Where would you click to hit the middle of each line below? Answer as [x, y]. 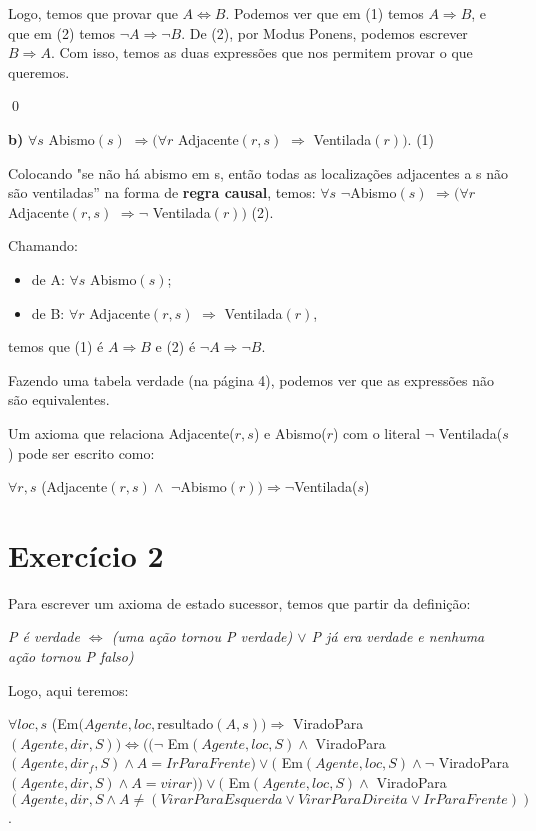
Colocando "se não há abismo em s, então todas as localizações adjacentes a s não [258, 172]
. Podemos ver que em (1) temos [324, 13]
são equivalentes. [59, 399]
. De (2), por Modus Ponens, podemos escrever [324, 32]
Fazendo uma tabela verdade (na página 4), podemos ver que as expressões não [251, 379]
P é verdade [44, 636]
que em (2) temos [61, 32]
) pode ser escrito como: [81, 452]
